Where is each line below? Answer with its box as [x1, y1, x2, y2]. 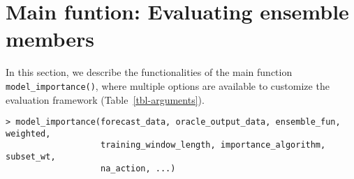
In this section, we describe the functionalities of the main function [6, 65, 293, 79]
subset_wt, [6, 152, 56, 162]
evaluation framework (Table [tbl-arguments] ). [6, 92, 205, 107]
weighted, [6, 128, 51, 139]
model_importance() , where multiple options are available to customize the [6, 78, 330, 93]
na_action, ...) [101, 163, 176, 173]
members [6, 24, 95, 53]
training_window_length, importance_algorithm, [101, 140, 326, 150]
